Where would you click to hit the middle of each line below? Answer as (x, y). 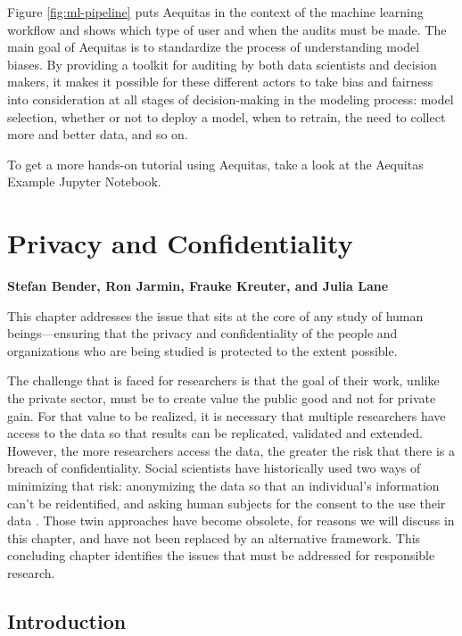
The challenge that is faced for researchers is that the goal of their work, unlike (223, 380)
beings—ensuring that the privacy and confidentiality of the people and (202, 333)
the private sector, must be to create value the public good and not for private (222, 398)
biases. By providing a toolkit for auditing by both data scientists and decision (222, 64)
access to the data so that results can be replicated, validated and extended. (215, 433)
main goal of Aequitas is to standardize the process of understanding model (214, 47)
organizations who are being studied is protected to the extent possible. (202, 350)
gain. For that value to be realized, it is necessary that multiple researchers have (227, 415)
